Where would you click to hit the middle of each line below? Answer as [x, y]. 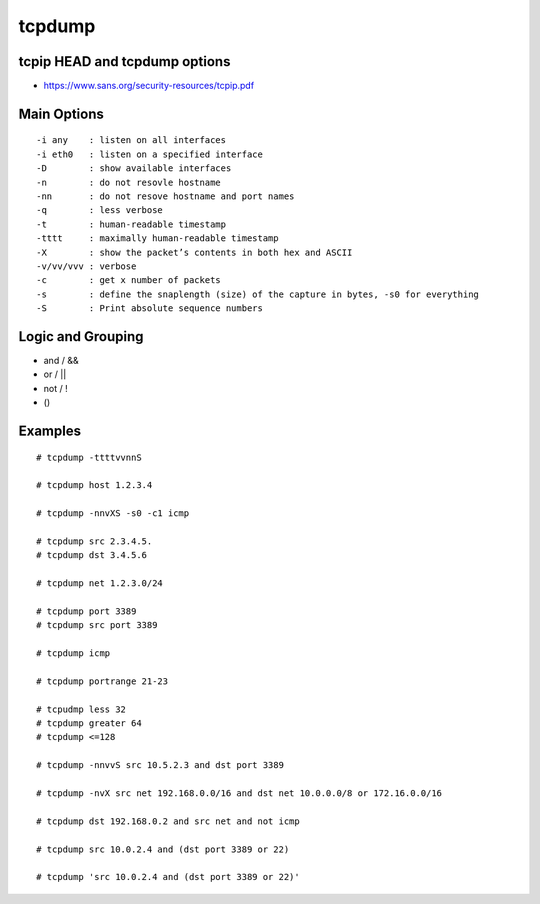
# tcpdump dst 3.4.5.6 [92, 555]
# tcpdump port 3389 [86, 611]
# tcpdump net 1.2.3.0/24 [100, 583]
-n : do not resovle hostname [129, 182]
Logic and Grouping [81, 336]
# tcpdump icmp [73, 653]
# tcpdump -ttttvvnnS [89, 457]
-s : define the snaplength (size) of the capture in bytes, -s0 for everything [258, 294]
